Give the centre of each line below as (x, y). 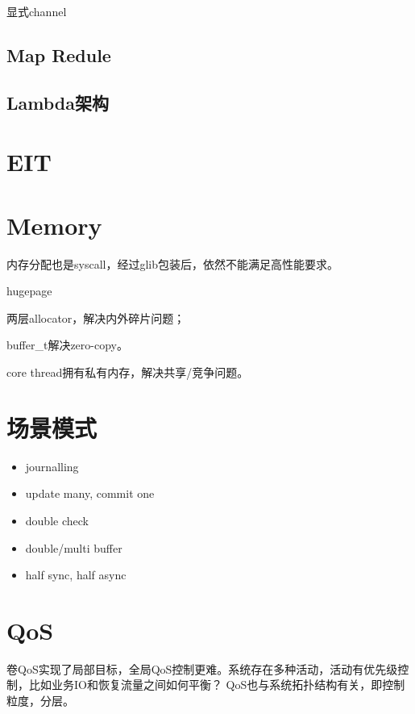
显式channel (37, 11)
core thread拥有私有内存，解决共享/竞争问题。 (128, 372)
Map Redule (59, 54)
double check (57, 520)
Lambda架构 (58, 102)
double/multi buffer (74, 547)
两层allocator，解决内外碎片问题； (96, 317)
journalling (52, 466)
